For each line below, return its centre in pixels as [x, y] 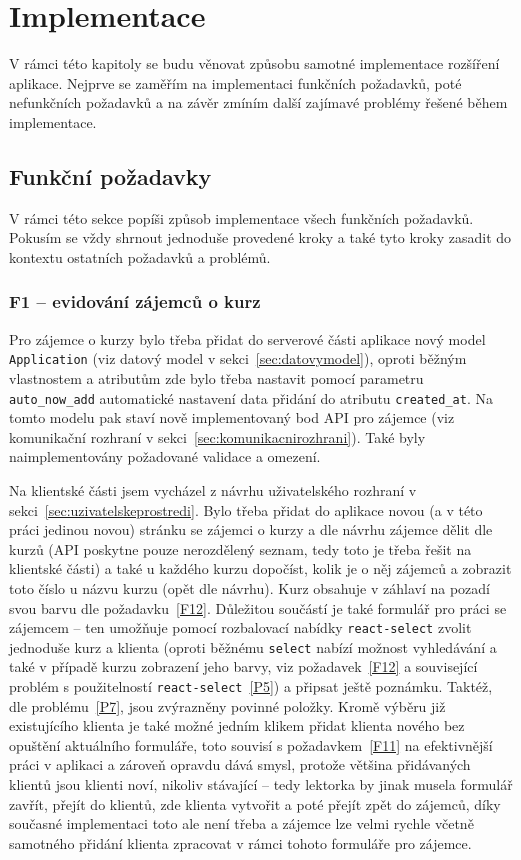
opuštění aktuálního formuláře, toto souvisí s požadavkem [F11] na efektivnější [251, 744]
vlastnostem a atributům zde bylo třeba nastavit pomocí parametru [216, 377]
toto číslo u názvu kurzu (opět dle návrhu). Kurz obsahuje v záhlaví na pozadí [249, 587]
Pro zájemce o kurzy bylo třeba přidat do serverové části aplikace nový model [247, 338]
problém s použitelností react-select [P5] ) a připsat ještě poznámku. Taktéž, [251, 686]
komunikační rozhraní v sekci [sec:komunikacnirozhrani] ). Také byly [217, 436]
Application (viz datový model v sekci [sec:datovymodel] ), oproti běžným [238, 358]
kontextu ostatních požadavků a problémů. [140, 256]
